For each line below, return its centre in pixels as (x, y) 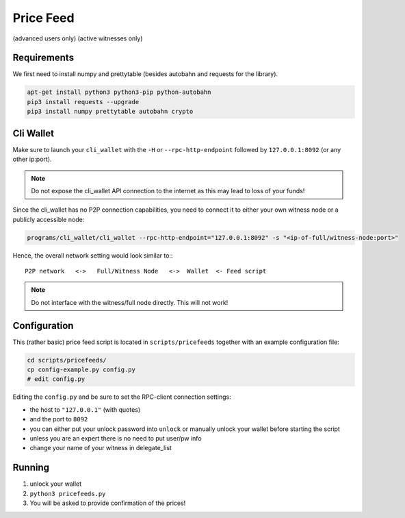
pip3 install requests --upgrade (83, 102)
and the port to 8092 (59, 419)
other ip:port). (32, 159)
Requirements (43, 58)
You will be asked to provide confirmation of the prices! (108, 503)
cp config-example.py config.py (81, 370)
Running (31, 468)
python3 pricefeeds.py (68, 494)
